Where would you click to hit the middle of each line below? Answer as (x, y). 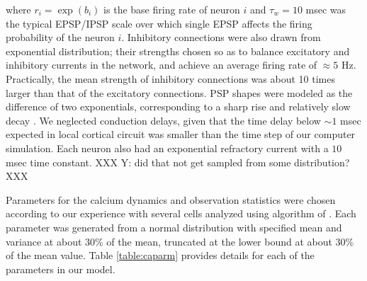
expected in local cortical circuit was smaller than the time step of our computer (181, 134)
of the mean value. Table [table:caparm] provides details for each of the (160, 255)
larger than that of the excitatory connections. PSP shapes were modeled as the (179, 92)
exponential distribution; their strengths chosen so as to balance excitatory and (178, 51)
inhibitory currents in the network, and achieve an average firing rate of (162, 65)
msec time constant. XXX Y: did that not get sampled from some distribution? (178, 162)
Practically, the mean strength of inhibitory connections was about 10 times (170, 78)
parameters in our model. (61, 269)
